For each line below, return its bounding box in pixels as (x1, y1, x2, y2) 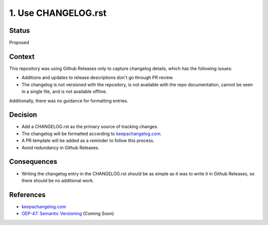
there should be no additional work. (21, 177, 94, 183)
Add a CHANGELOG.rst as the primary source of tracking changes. (21, 124, 158, 130)
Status (9, 26, 30, 35)
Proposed (9, 40, 29, 46)
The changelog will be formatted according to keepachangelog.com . (21, 131, 162, 137)
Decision (9, 111, 37, 119)
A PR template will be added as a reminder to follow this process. (21, 138, 155, 144)
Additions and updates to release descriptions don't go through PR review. (21, 75, 174, 80)
